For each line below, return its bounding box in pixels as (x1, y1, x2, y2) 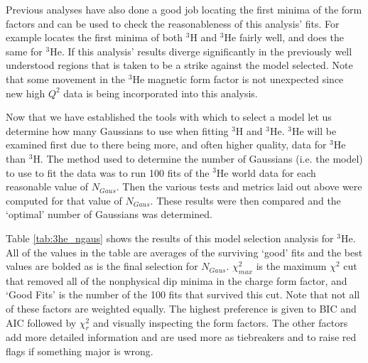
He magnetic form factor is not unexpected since (132, 71, 344, 86)
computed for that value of (6, 193, 122, 207)
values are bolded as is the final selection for (6, 259, 198, 273)
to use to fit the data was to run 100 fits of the (6, 165, 210, 180)
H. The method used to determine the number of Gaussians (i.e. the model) (33, 151, 363, 166)
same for (6, 43, 43, 58)
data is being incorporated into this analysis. (63, 85, 258, 100)
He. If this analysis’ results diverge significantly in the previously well (50, 43, 352, 58)
